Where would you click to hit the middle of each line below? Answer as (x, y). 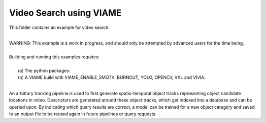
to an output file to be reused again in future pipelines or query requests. (83, 114)
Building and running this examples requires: (54, 57)
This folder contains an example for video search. (60, 27)
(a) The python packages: (44, 71)
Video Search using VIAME (65, 13)
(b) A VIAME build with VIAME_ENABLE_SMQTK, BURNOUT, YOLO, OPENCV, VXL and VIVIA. (112, 77)
